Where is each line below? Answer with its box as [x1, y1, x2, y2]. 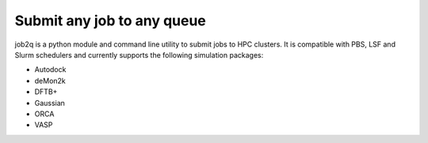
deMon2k [34, 76, 67, 85]
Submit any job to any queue [14, 12, 206, 29]
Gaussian [34, 98, 65, 107]
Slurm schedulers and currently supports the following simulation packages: [14, 50, 264, 59]
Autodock [34, 65, 67, 74]
